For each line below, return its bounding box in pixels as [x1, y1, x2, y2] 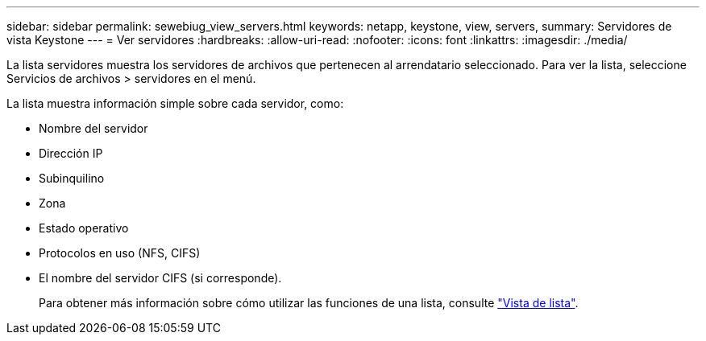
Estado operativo [39, 221, 129, 235]
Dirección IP [39, 146, 103, 160]
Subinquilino [39, 171, 105, 185]
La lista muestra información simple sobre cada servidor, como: [6, 97, 344, 110]
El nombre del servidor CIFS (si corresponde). [39, 271, 282, 285]
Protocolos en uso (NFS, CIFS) [39, 246, 201, 260]
